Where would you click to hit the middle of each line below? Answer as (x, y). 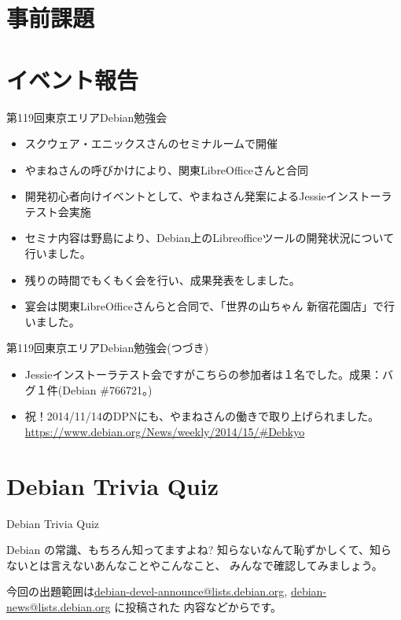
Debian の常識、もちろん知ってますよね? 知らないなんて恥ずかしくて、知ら (199, 550)
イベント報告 (73, 79)
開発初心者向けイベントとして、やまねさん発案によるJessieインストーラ (208, 196)
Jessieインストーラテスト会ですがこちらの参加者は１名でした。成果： (204, 374)
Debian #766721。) (107, 389)
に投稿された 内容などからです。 (198, 606)
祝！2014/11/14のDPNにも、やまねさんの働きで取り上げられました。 (202, 416)
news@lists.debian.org (59, 606)
